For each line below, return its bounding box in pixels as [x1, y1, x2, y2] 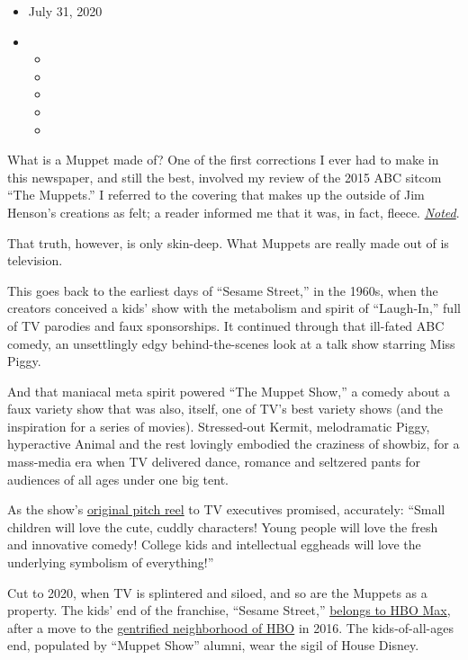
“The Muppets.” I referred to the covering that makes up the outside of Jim [7, 185, 425, 204]
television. [7, 251, 63, 270]
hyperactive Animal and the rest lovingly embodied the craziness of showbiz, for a [7, 434, 460, 453]
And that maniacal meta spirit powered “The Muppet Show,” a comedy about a [7, 381, 451, 400]
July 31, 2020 [28, 2, 103, 20]
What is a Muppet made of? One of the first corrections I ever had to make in [7, 150, 439, 169]
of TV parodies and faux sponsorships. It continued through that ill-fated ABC [7, 316, 445, 334]
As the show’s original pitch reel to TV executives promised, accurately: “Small [7, 500, 445, 519]
